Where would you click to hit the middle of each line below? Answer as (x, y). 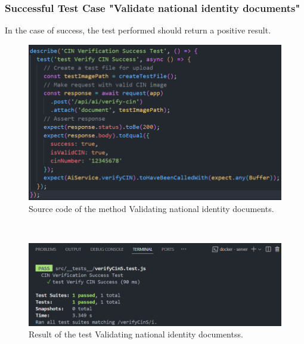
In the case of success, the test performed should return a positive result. (138, 30)
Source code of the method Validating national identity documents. (151, 208)
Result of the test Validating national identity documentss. (136, 334)
